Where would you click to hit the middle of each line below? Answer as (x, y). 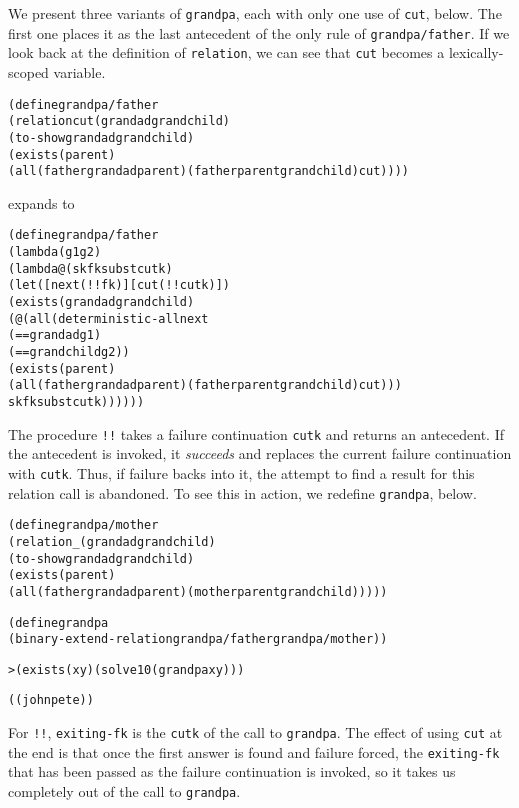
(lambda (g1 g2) (55, 252)
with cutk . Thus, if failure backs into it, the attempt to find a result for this (241, 472)
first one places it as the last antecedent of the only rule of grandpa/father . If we (259, 32)
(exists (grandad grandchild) (101, 302)
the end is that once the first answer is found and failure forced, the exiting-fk (254, 751)
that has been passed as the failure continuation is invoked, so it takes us (232, 771)
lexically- (476, 52)
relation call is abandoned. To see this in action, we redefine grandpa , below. (242, 492)
